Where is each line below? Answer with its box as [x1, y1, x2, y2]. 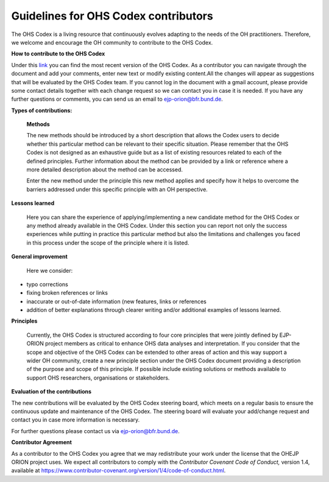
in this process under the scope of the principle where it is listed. [26, 239, 189, 246]
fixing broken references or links [26, 289, 108, 297]
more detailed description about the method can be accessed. [26, 166, 183, 173]
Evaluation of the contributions [11, 388, 91, 395]
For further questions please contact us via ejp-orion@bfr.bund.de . [11, 427, 180, 434]
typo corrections [26, 281, 68, 288]
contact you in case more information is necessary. [11, 416, 140, 423]
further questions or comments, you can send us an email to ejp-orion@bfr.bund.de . [11, 95, 224, 103]
